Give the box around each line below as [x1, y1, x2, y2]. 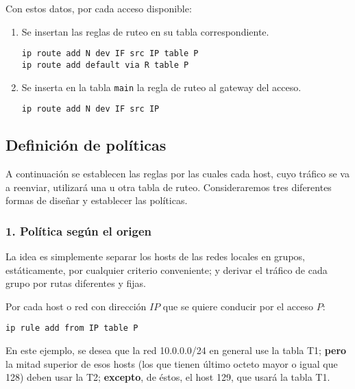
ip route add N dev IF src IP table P [21, 49, 199, 59]
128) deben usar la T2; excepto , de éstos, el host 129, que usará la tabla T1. [5, 370, 330, 384]
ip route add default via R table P [21, 60, 189, 70]
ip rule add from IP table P [5, 323, 138, 334]
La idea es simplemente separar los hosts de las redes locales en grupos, [5, 249, 305, 264]
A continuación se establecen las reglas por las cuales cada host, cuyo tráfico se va [5, 166, 350, 181]
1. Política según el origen [5, 222, 151, 239]
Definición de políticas [5, 134, 167, 155]
